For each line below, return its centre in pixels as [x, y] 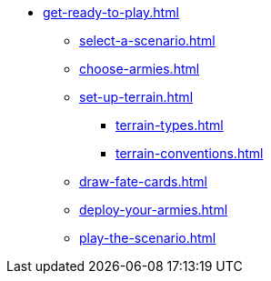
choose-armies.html [140, 69]
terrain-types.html [170, 125]
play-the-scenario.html [148, 238]
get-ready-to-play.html [111, 12]
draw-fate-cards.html [144, 181]
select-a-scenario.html [147, 40]
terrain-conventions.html [190, 153]
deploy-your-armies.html [154, 210]
